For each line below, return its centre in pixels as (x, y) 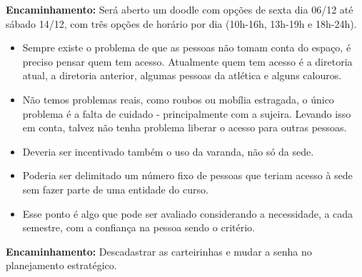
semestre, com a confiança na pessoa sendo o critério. (139, 227)
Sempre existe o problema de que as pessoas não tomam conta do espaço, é (187, 47)
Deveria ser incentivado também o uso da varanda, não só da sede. (168, 151)
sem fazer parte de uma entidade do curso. (115, 189)
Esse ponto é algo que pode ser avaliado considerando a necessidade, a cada (188, 213)
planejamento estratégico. (61, 265)
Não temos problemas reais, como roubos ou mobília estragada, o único (178, 99)
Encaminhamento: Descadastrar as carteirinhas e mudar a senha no (159, 251)
